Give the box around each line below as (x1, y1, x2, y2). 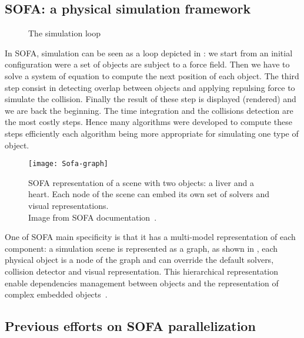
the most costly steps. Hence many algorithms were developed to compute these (5, 116, 292, 128)
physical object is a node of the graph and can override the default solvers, (5, 253, 274, 266)
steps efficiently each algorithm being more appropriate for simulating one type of (5, 127, 299, 139)
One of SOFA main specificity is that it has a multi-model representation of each (5, 231, 296, 243)
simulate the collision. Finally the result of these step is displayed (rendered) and (5, 93, 296, 105)
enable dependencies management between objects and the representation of (5, 276, 279, 289)
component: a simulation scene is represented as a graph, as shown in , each (5, 242, 278, 254)
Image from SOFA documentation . (28, 211, 157, 223)
